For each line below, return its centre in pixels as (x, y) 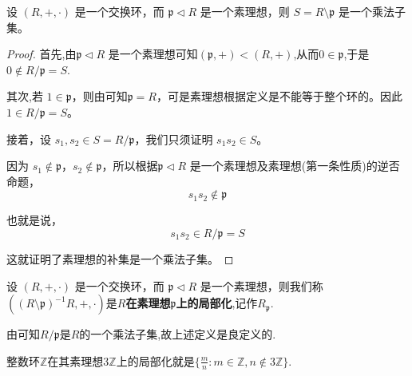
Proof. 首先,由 (42, 54)
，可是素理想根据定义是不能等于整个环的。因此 (279, 96)
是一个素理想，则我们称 (261, 285)
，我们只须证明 (174, 139)
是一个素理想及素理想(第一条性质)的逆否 (295, 166)
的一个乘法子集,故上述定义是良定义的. (178, 334)
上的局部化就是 (155, 360)
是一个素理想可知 (153, 54)
